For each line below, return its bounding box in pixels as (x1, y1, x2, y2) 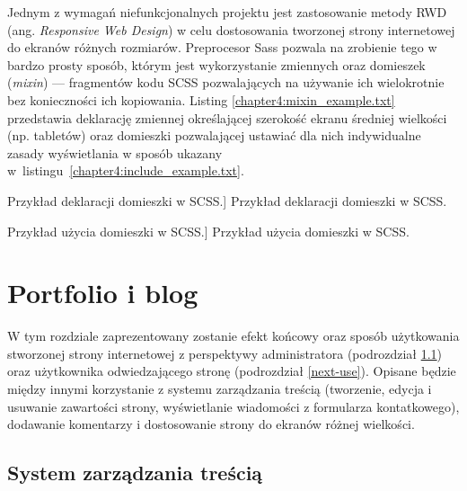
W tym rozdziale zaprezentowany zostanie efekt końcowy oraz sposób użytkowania (7, 326, 460, 345)
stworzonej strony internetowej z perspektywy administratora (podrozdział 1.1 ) (7, 344, 443, 362)
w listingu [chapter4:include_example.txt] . (7, 161, 244, 180)
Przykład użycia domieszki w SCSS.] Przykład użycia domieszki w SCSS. (7, 221, 410, 240)
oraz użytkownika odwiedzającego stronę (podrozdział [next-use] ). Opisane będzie (7, 362, 456, 380)
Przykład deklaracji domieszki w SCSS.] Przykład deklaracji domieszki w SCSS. (7, 191, 447, 210)
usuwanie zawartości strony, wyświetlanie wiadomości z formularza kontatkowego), (7, 397, 460, 415)
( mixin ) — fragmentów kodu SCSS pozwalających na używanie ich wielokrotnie (7, 73, 445, 92)
